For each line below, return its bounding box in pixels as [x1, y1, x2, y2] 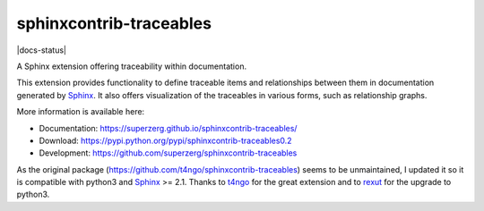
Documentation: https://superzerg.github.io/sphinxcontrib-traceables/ [39, 122, 298, 133]
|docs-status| [16, 45, 67, 55]
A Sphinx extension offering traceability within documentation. [16, 61, 246, 72]
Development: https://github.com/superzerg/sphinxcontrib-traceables [39, 148, 298, 158]
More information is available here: [16, 106, 145, 117]
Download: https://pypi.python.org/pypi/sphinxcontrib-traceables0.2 [39, 135, 292, 146]
